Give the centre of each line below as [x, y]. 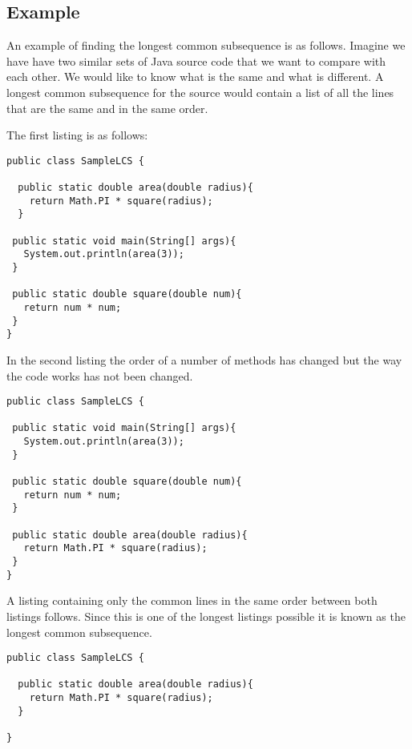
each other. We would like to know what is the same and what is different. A [195, 77]
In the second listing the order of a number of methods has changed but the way [204, 359]
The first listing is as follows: [77, 135]
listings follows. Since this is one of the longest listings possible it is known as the [206, 616]
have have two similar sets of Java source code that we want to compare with [196, 60]
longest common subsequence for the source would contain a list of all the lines [200, 92]
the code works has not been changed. [100, 375]
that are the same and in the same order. [107, 108]
